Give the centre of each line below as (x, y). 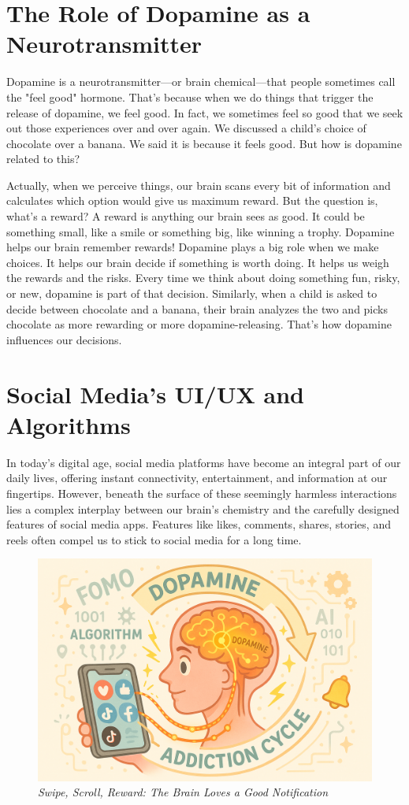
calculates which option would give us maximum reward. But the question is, (192, 200)
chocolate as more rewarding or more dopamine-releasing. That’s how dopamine (199, 324)
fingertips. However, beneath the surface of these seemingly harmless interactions (202, 493)
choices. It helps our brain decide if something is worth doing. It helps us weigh (198, 262)
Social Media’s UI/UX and (155, 393)
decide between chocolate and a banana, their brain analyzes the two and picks (197, 308)
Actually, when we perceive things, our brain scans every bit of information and (199, 185)
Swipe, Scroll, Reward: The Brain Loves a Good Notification (183, 792)
